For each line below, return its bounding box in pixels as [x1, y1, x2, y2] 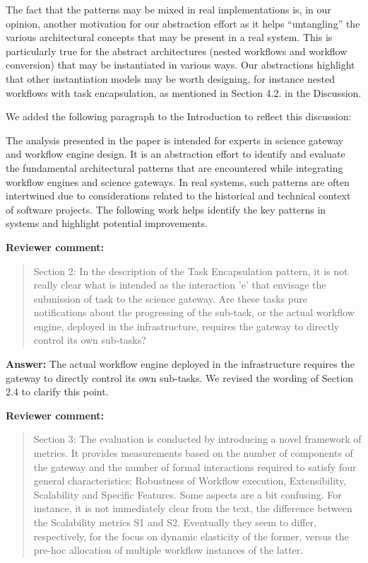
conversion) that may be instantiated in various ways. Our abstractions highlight [6, 57, 355, 72]
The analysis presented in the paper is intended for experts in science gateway [6, 132, 344, 147]
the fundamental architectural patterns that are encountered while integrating [6, 160, 343, 175]
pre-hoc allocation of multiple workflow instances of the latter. [33, 542, 304, 557]
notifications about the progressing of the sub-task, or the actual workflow [33, 305, 355, 320]
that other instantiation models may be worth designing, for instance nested [6, 71, 336, 86]
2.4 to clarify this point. [6, 384, 109, 399]
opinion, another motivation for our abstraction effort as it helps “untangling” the [6, 16, 360, 30]
